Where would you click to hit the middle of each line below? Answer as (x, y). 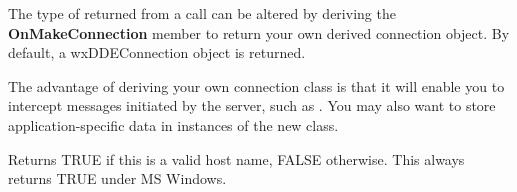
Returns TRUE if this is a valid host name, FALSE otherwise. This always (236, 158)
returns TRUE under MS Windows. (117, 178)
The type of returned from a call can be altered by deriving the (202, 13)
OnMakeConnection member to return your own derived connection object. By (259, 32)
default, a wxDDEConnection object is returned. (157, 52)
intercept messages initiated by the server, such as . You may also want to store (252, 105)
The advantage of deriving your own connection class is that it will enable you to (256, 85)
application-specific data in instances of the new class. (173, 124)
